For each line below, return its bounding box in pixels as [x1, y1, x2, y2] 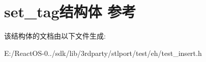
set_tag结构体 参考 [4, 1, 136, 22]
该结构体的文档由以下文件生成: [4, 30, 106, 41]
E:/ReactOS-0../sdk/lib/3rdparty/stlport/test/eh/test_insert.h [4, 47, 202, 58]
